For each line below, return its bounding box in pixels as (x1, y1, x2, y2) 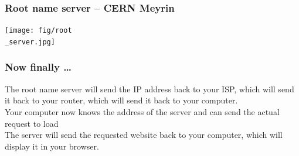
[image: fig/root (5, 26, 72, 35)
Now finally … (5, 60, 72, 74)
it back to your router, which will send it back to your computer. (5, 94, 238, 106)
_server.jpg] (5, 37, 55, 46)
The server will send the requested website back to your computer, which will (5, 129, 283, 141)
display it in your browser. (5, 140, 99, 152)
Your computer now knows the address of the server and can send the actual (5, 105, 280, 117)
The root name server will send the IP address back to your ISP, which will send (5, 82, 294, 95)
